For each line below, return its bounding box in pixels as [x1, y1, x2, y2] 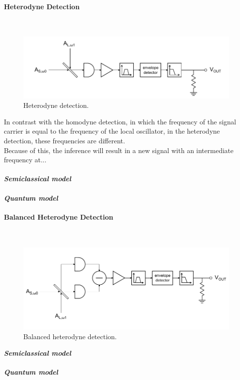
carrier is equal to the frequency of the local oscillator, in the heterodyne [4, 126, 220, 136]
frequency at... [4, 155, 47, 165]
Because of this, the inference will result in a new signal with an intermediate [4, 145, 234, 155]
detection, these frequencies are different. [4, 136, 125, 146]
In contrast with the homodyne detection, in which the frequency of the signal [4, 116, 236, 126]
